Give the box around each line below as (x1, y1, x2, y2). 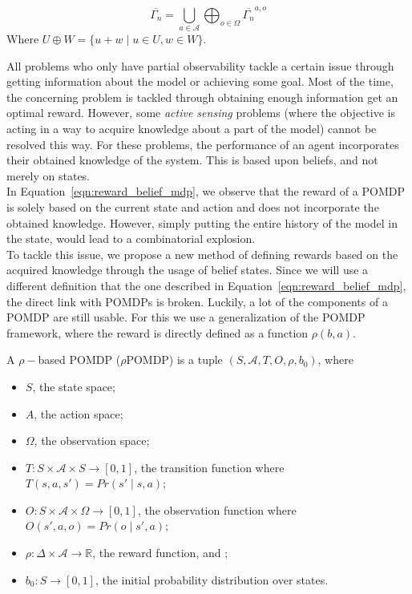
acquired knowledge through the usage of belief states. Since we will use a (6, 261, 369, 278)
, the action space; (34, 405, 123, 422)
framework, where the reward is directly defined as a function (6, 324, 309, 341)
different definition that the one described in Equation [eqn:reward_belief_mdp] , (6, 277, 406, 293)
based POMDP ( (38, 351, 121, 368)
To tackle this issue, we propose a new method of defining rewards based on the (6, 245, 398, 262)
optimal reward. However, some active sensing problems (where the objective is (6, 104, 395, 121)
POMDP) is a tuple (126, 351, 223, 368)
